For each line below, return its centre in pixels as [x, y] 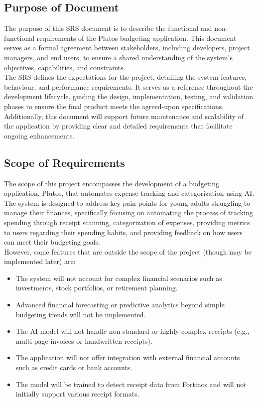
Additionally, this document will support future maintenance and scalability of [124, 116]
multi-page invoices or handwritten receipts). [84, 340]
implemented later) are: [40, 261]
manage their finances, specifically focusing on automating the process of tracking [129, 212]
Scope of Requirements [64, 162]
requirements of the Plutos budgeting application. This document [136, 38]
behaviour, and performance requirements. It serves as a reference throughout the [129, 86]
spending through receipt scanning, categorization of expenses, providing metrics [127, 222]
